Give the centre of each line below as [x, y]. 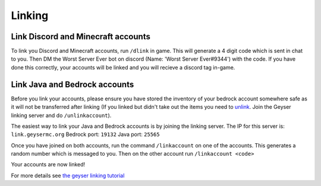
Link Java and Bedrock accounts [73, 84]
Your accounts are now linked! [48, 165]
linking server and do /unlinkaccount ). [61, 115]
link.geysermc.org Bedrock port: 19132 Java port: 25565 [85, 134]
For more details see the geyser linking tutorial [68, 175]
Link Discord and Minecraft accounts [81, 37]
